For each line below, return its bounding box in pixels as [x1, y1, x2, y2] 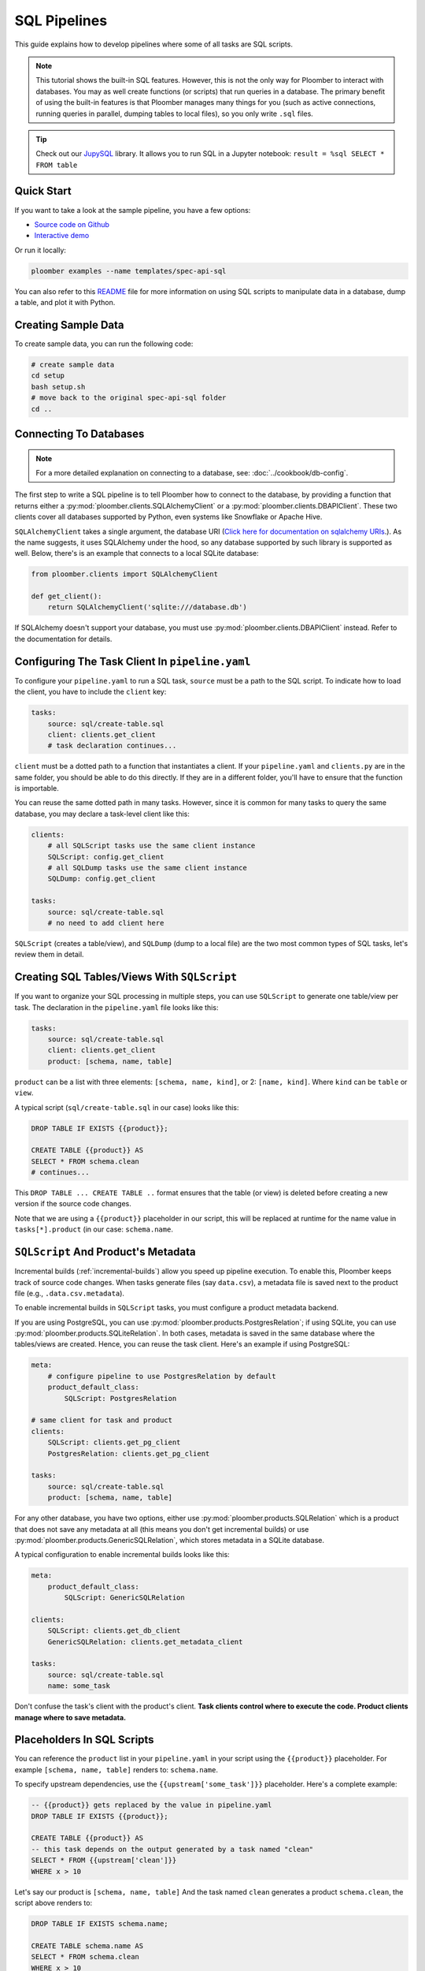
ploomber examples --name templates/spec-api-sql [31, 266, 227, 275]
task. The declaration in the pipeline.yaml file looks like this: [14, 1002, 219, 1012]
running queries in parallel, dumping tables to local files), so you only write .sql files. [35, 109, 314, 118]
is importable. [14, 784, 59, 793]
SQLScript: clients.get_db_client [47, 1626, 181, 1635]
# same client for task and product [31, 1416, 173, 1425]
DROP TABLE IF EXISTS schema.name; [31, 1919, 168, 1928]
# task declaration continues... [47, 741, 177, 751]
